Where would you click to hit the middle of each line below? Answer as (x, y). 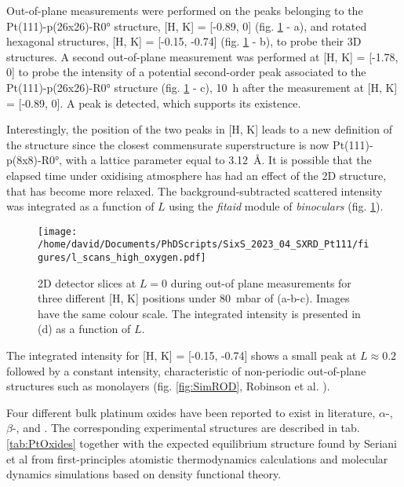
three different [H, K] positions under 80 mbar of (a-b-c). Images (194, 298)
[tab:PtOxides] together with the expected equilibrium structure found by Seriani (202, 443)
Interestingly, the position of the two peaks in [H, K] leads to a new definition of (199, 129)
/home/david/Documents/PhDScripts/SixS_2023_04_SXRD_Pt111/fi (204, 245)
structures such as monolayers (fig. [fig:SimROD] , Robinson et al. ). (168, 386)
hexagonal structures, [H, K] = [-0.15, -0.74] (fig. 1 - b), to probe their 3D (184, 41)
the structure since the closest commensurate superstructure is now (168, 144)
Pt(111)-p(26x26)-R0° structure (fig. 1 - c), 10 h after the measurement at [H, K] (202, 87)
